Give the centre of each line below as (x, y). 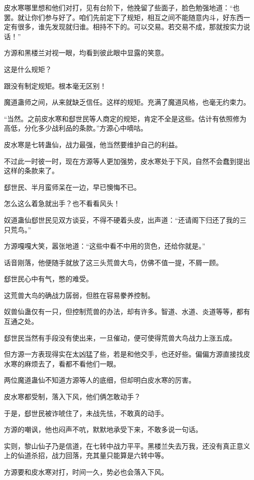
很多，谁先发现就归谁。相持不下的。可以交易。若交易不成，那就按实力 (130, 27)
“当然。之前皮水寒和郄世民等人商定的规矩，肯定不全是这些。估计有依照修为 (125, 118)
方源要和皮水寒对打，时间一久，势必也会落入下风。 (86, 472)
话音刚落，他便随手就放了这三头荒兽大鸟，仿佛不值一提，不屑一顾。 (113, 262)
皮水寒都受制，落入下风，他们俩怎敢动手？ (72, 397)
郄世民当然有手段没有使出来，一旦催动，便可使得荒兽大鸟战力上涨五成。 (120, 337)
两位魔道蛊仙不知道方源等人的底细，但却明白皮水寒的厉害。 (100, 380)
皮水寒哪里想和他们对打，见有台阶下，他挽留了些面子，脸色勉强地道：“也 (122, 7)
